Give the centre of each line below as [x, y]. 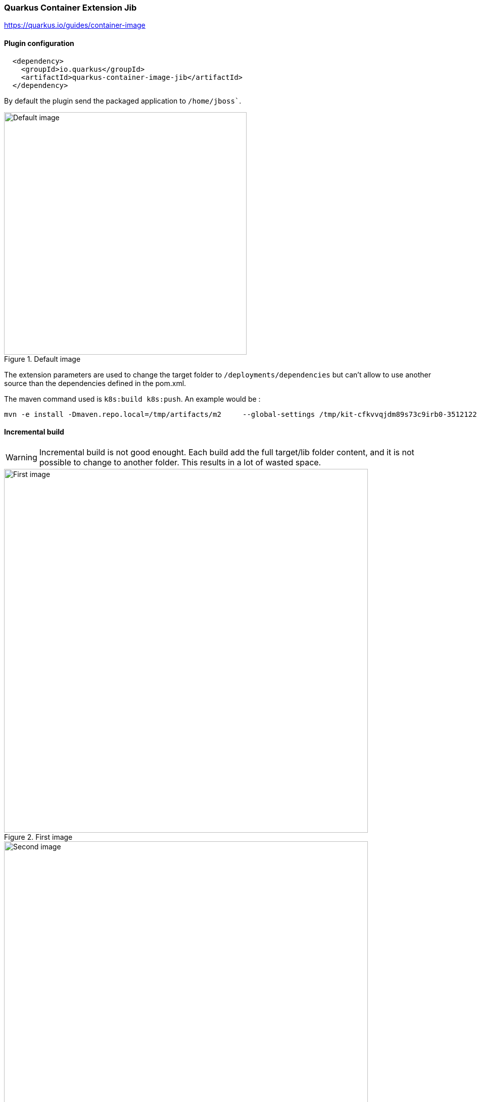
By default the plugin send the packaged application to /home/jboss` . [123, 101]
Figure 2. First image [38, 837]
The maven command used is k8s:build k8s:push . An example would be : [132, 399]
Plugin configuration [39, 43]
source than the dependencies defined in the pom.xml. [95, 383]
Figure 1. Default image [42, 359]
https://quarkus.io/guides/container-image [75, 25]
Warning [21, 457]
